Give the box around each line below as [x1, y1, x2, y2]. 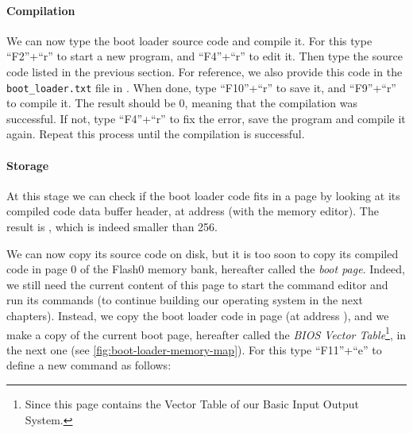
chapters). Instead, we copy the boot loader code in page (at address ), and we [6, 307, 389, 323]
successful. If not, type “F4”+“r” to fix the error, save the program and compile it [6, 110, 406, 126]
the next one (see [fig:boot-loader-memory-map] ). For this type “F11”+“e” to [6, 341, 382, 358]
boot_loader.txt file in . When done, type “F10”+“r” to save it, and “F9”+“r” [6, 79, 396, 95]
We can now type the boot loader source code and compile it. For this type [6, 32, 372, 48]
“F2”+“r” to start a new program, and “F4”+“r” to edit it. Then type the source [6, 48, 403, 64]
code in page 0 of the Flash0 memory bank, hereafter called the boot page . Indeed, [6, 261, 405, 277]
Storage [6, 157, 49, 173]
